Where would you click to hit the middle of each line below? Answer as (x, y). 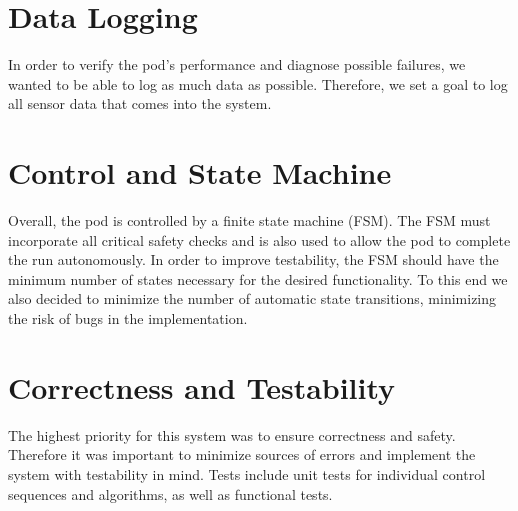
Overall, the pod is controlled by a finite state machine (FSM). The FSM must (249, 220)
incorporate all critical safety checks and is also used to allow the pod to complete (259, 239)
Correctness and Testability (202, 386)
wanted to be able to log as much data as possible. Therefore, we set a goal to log (258, 83)
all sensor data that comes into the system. (140, 103)
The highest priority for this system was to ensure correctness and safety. (232, 434)
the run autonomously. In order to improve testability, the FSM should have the (253, 259)
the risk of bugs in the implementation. (128, 318)
